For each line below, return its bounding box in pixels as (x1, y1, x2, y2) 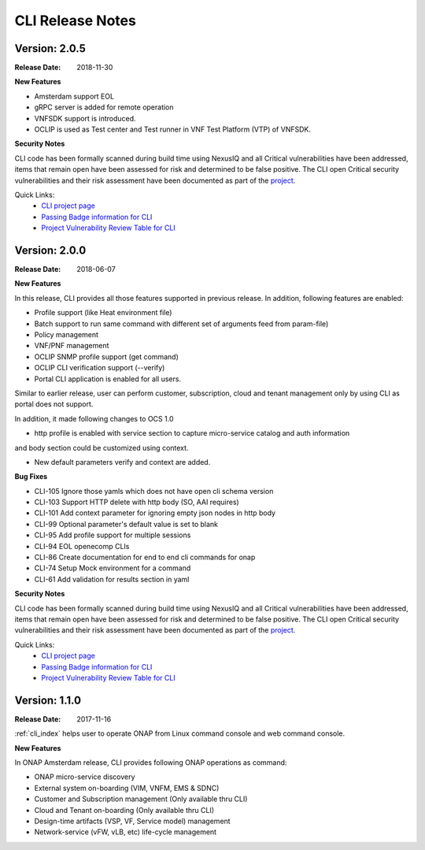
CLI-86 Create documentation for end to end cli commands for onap (34, 552, 256, 562)
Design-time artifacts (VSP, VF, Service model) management (34, 816, 231, 826)
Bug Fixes (14, 472, 48, 481)
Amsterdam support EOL (34, 91, 114, 101)
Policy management (34, 330, 98, 339)
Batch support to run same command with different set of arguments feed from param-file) (34, 319, 329, 328)
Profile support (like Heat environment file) (34, 308, 172, 317)
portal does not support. (14, 399, 94, 409)
